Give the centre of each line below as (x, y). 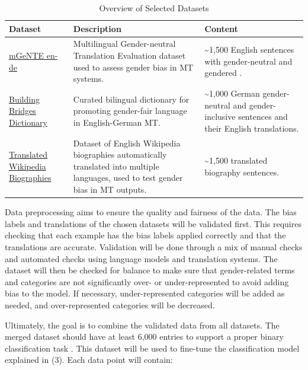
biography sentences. (242, 172)
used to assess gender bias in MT (133, 67)
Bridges (23, 111)
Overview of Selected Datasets (154, 8)
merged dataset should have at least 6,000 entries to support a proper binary (144, 336)
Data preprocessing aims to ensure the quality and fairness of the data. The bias (151, 212)
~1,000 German (232, 93)
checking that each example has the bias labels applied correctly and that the (145, 235)
